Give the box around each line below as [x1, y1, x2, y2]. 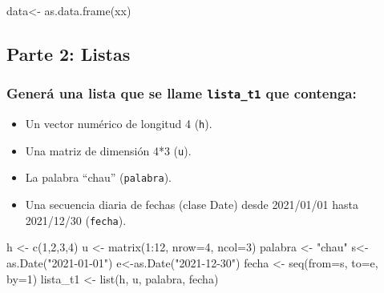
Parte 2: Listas [6, 41, 131, 66]
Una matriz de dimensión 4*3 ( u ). [25, 142, 192, 159]
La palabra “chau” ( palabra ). [25, 169, 172, 186]
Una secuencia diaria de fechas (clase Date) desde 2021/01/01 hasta [25, 196, 358, 213]
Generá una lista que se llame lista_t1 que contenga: [6, 83, 357, 103]
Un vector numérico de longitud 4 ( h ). [25, 115, 212, 132]
